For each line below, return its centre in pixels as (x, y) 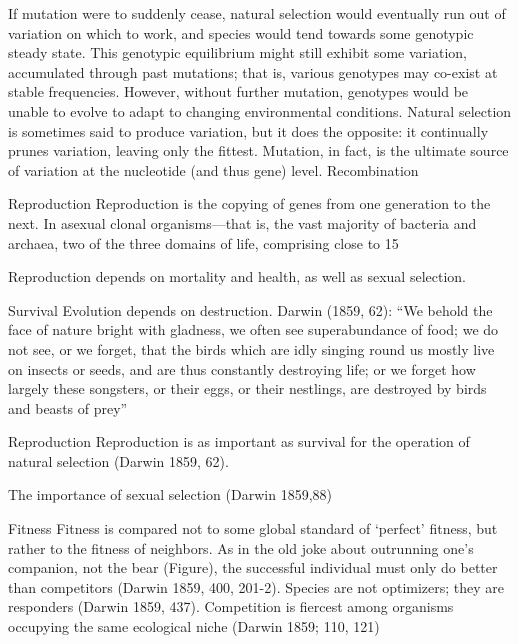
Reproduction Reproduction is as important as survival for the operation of (239, 441)
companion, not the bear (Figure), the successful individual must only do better (253, 567)
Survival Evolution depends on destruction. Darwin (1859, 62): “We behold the (250, 309)
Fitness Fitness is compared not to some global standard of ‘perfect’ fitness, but (253, 528)
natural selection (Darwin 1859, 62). (118, 460)
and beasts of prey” (68, 407)
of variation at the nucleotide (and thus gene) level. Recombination (213, 169)
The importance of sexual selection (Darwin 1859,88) (170, 494)
